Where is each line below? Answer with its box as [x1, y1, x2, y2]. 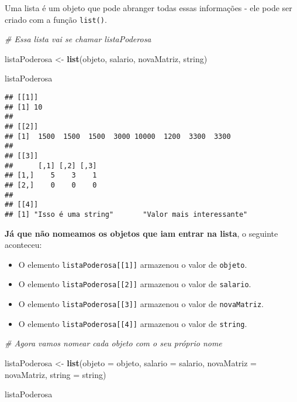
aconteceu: [5, 239, 42, 251]
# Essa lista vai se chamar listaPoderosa [5, 33, 151, 45]
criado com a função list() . [5, 13, 107, 25]
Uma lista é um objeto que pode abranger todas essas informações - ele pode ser [5, 2, 292, 13]
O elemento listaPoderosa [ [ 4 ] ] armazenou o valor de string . [18, 317, 247, 329]
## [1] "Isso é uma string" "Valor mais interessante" [5, 210, 248, 219]
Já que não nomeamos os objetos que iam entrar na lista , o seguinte [5, 227, 278, 239]
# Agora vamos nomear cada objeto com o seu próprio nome [5, 337, 222, 349]
